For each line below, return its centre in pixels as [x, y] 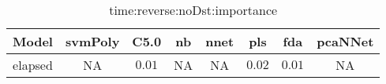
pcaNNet [345, 41]
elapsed [33, 65]
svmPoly [92, 41]
